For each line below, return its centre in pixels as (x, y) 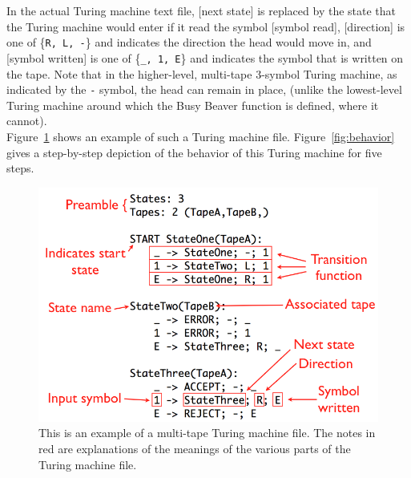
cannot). (27, 121)
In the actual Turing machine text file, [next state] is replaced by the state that (201, 10)
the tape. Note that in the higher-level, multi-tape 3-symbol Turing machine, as (202, 73)
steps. (20, 168)
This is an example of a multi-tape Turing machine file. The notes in (207, 433)
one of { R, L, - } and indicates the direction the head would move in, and (189, 42)
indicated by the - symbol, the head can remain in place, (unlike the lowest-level (204, 89)
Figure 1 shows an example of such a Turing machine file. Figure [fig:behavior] (201, 136)
